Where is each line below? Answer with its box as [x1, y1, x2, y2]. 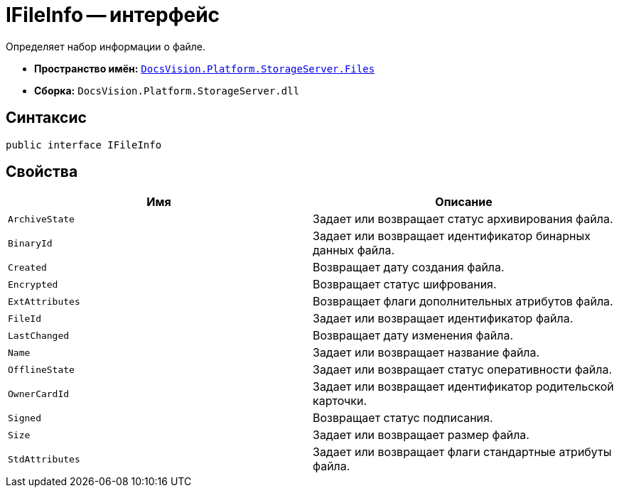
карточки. [313, 394, 367, 408]
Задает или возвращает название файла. [313, 345, 540, 360]
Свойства [6, 163, 78, 181]
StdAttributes [8, 453, 80, 465]
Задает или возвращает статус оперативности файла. [313, 362, 613, 377]
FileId [8, 313, 41, 324]
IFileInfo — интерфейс [6, 3, 220, 27]
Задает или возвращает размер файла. [313, 428, 529, 443]
